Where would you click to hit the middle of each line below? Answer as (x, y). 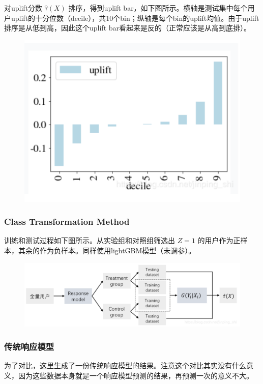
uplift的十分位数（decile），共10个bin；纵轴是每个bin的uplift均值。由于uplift (135, 18)
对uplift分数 (23, 8)
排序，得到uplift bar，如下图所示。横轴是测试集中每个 (158, 8)
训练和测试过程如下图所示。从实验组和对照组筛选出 (90, 240)
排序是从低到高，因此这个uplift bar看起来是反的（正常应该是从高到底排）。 (128, 28)
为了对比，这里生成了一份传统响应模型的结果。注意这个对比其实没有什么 (125, 365)
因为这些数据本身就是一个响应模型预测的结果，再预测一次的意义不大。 (136, 375)
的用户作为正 (219, 240)
